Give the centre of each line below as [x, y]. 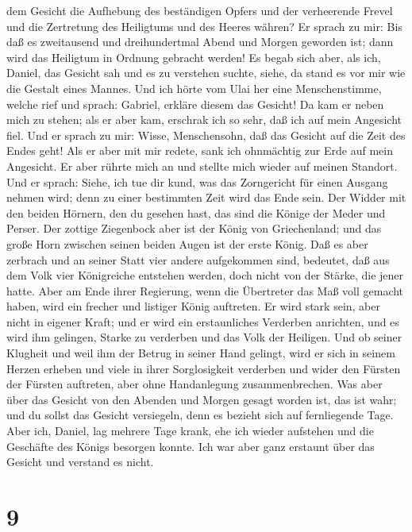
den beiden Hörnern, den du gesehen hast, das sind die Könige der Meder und [196, 212]
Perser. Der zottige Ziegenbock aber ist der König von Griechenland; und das [194, 228]
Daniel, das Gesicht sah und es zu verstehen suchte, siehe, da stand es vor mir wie [206, 73]
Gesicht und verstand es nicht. [80, 462]
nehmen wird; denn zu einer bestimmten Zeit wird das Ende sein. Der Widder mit [206, 197]
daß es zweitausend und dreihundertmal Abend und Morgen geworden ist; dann [200, 42]
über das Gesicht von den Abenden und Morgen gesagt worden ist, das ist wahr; [202, 399]
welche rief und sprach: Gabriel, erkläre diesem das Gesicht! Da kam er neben [195, 104]
